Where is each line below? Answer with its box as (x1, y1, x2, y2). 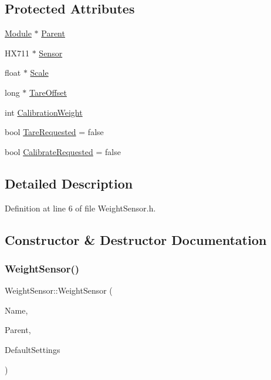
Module (5, 27, 32, 39)
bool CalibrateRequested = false (5, 145, 121, 157)
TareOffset (29, 86, 67, 98)
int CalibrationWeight (5, 106, 83, 118)
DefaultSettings (5, 343, 60, 355)
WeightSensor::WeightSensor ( (5, 284, 113, 297)
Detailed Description (5, 174, 133, 192)
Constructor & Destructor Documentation (5, 230, 267, 248)
